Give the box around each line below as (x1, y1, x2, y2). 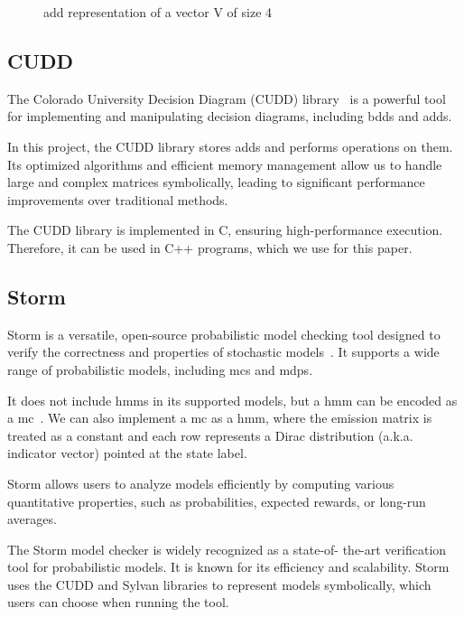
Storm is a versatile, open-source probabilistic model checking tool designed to (7, 324, 441, 343)
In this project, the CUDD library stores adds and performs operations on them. (7, 136, 453, 155)
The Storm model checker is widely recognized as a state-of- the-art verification (7, 539, 447, 558)
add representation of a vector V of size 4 (43, 3, 273, 21)
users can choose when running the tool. (7, 593, 229, 612)
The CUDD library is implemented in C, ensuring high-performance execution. (7, 220, 443, 239)
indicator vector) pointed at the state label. (7, 444, 247, 463)
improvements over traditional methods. (7, 190, 228, 209)
